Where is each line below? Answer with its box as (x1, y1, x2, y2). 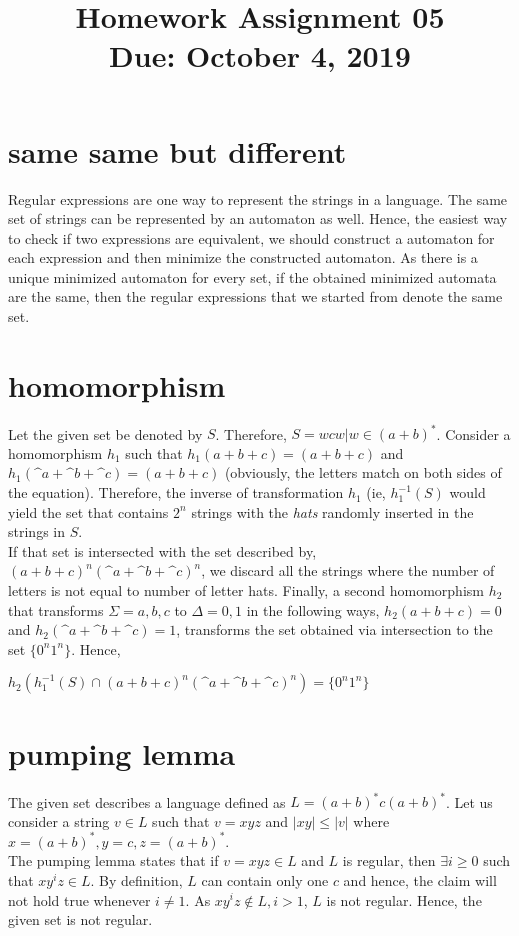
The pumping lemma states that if (8, 850, 219, 871)
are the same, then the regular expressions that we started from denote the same (8, 286, 503, 307)
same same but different (8, 130, 347, 171)
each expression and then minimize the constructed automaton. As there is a (8, 247, 478, 268)
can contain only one (201, 869, 329, 890)
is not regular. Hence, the (326, 889, 482, 910)
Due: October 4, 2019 (109, 35, 411, 76)
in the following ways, (246, 599, 380, 620)
